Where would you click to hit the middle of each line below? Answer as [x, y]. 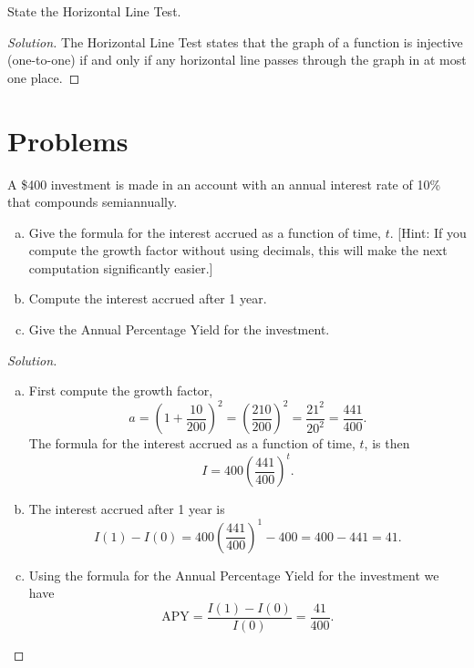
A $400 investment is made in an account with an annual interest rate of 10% [224, 184]
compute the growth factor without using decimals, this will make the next [238, 250]
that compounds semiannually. [93, 202]
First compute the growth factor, [121, 391]
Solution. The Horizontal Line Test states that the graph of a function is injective [235, 41]
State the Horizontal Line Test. [94, 11]
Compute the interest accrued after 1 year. [148, 298]
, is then [387, 443]
